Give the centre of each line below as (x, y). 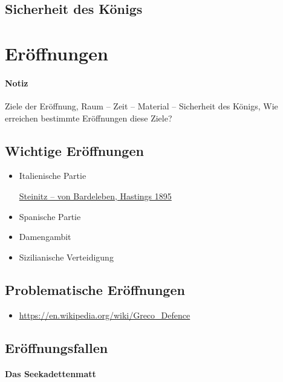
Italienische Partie (53, 176)
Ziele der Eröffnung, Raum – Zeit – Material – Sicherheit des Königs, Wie (141, 105)
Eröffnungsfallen (57, 347)
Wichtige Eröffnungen (74, 150)
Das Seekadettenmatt (50, 374)
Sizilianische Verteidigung (66, 257)
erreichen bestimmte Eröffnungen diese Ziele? (89, 118)
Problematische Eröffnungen (95, 289)
